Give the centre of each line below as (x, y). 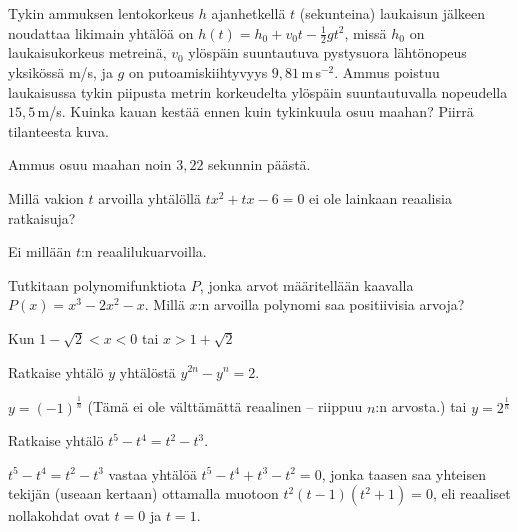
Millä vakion (46, 197)
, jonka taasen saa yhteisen (403, 473)
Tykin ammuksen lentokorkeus (101, 13)
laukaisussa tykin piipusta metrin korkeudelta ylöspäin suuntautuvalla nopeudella (258, 91)
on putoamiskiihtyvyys (198, 72)
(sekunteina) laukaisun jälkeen (392, 13)
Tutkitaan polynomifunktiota (97, 284)
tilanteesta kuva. (58, 130)
